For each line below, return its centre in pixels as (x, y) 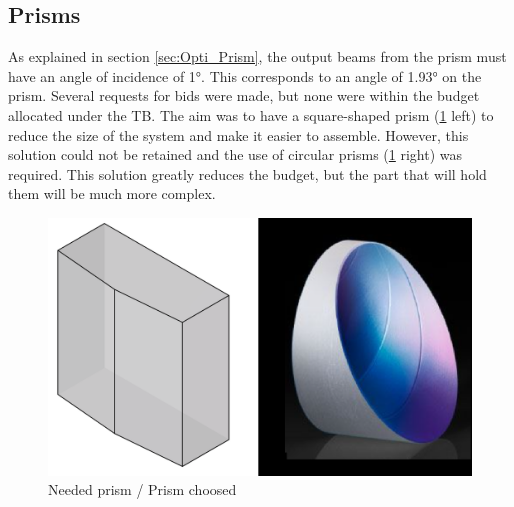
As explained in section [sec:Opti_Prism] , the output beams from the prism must (257, 56)
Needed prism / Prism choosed (142, 489)
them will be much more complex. (112, 193)
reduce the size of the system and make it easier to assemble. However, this (238, 134)
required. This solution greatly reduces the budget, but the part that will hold (247, 173)
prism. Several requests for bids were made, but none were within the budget (244, 95)
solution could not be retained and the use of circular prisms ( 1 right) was (235, 154)
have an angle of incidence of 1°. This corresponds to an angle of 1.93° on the (245, 75)
